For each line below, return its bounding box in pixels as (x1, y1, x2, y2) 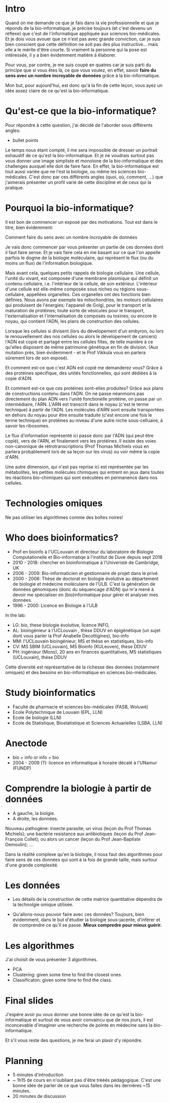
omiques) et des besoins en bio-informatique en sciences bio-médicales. (5, 669, 157, 675)
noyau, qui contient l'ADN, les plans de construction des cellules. (5, 318, 140, 324)
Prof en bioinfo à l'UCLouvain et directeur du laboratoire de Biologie (12, 549, 154, 555)
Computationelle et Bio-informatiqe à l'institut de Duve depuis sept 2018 (12, 554, 163, 560)
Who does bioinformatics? (5, 532, 119, 543)
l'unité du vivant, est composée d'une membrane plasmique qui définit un (5, 275, 158, 281)
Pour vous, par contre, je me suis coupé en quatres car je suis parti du (5, 62, 151, 68)
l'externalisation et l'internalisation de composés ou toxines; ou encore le (5, 313, 157, 319)
